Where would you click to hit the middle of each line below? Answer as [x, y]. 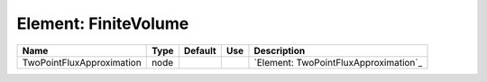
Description [280, 50]
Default [200, 50]
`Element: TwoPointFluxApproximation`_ [338, 62]
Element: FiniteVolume [103, 23]
